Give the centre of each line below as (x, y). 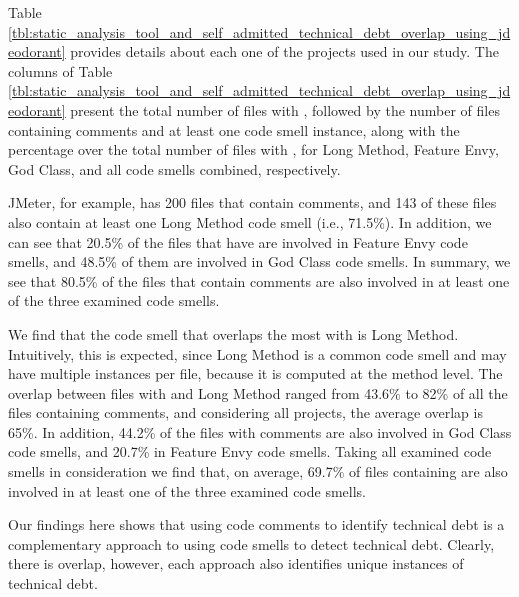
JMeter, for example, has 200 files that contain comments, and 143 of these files (252, 202)
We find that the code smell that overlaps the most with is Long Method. (233, 333)
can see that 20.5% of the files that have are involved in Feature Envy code (238, 241)
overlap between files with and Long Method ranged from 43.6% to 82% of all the (258, 392)
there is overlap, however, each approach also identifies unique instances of (236, 563)
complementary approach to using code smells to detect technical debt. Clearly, (251, 543)
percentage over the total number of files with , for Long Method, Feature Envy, (253, 149)
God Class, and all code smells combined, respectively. (174, 168)
